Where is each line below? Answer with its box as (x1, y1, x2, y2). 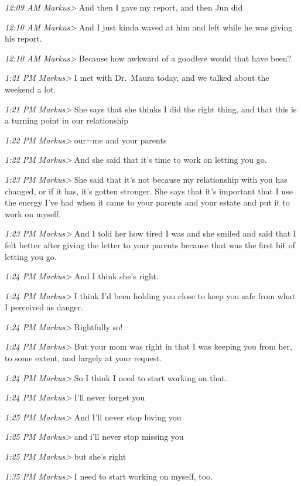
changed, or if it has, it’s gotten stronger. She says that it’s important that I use (5, 184, 293, 197)
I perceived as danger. (5, 301, 83, 313)
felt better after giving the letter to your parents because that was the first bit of (5, 238, 295, 251)
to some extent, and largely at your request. (5, 352, 162, 364)
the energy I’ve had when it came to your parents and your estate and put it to (5, 196, 290, 208)
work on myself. (5, 207, 61, 220)
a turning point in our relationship (5, 114, 129, 126)
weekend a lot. (5, 83, 56, 95)
